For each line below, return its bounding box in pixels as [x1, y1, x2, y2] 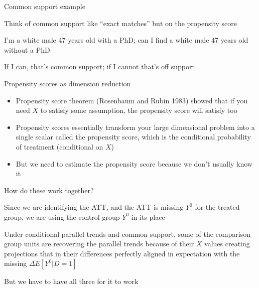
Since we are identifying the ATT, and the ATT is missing [4, 202, 184, 212]
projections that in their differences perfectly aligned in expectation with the [4, 248, 240, 258]
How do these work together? [4, 185, 94, 195]
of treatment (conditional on [16, 141, 103, 152]
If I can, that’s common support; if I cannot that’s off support [4, 61, 195, 72]
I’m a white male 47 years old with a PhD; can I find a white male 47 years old [4, 35, 248, 45]
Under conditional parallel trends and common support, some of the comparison [4, 228, 250, 239]
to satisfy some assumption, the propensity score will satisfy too [40, 105, 237, 115]
